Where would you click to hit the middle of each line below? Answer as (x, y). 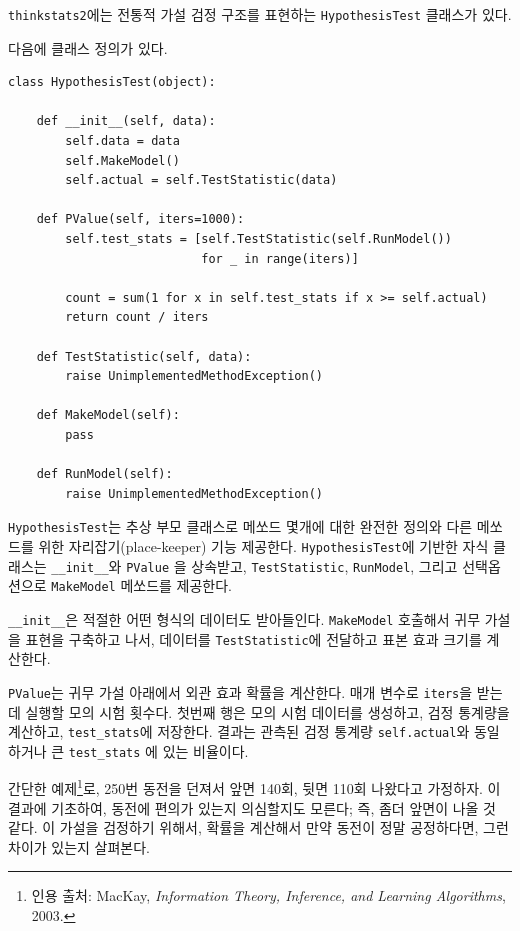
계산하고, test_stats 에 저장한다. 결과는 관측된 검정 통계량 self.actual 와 (239, 731)
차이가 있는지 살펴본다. (79, 846)
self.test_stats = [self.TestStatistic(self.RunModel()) (258, 239)
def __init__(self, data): (126, 121)
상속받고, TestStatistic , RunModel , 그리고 (324, 565)
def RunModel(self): (104, 474)
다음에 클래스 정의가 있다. (88, 47)
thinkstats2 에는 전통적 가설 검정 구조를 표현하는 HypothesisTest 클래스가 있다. (260, 14)
